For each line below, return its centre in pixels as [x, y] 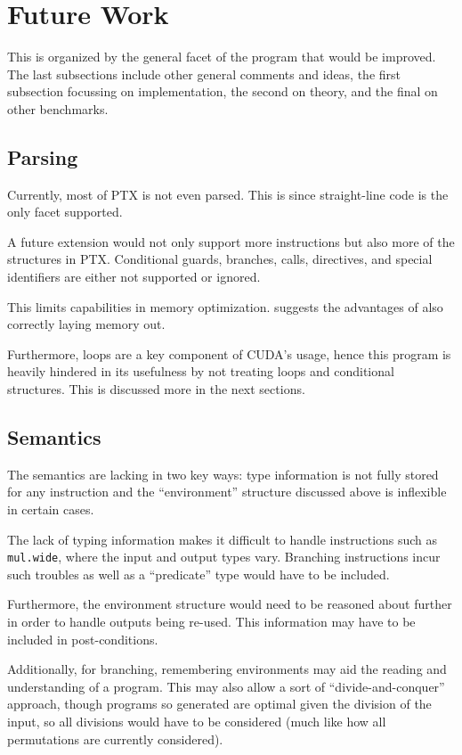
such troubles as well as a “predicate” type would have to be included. [199, 574]
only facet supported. [65, 212]
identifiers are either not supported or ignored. [134, 277]
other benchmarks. [58, 108]
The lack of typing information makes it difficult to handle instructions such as [223, 539]
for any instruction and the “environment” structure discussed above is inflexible [227, 492]
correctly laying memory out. [86, 324]
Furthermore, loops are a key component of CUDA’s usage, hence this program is [229, 353]
